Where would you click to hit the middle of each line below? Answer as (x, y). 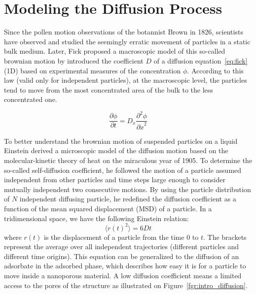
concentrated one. (31, 99)
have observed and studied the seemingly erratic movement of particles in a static (127, 41)
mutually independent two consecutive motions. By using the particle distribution (128, 189)
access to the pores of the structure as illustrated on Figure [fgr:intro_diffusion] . (126, 285)
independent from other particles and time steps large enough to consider (115, 180)
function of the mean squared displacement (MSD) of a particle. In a (108, 208)
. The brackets (225, 237)
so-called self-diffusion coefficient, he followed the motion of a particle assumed (123, 170)
